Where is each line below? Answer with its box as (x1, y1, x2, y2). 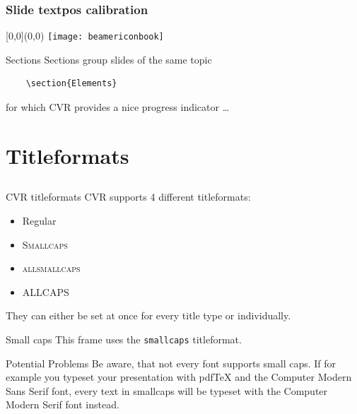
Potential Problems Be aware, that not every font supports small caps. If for (6, 355, 336, 370)
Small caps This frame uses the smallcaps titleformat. (6, 331, 242, 346)
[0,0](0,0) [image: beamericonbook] (6, 28, 164, 43)
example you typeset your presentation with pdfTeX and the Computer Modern (6, 369, 352, 384)
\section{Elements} (25, 78, 117, 89)
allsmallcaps (22, 261, 81, 276)
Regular (22, 213, 57, 228)
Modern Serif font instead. (6, 397, 119, 412)
